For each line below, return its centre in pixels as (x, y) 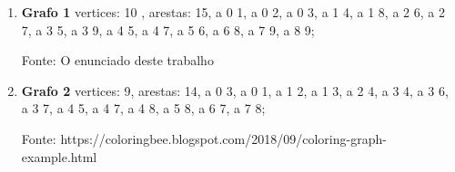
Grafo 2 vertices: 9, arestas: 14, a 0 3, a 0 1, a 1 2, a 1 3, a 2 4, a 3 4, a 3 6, (235, 90)
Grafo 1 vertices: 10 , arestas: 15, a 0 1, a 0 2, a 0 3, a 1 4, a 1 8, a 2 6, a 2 (233, 12)
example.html (59, 156)
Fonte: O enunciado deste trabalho (117, 60)
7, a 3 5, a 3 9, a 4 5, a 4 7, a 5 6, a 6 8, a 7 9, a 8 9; (168, 29)
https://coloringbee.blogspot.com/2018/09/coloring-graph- (223, 138)
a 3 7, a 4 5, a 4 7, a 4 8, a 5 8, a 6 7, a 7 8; (143, 108)
